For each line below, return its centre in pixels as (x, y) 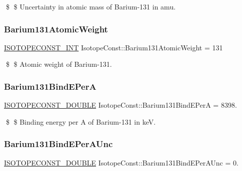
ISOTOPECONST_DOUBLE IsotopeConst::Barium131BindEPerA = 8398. (120, 105)
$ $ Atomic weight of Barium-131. (59, 64)
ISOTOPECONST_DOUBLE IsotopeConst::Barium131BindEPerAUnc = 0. (121, 162)
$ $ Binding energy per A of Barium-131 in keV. (81, 121)
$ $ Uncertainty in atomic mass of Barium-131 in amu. (91, 6)
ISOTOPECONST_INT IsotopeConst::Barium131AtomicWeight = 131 (113, 47)
